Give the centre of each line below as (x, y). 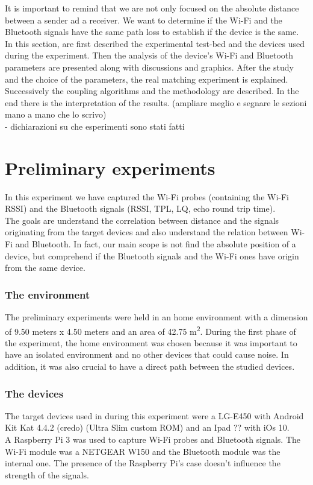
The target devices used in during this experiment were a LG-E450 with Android (154, 415)
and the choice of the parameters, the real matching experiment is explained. (147, 79)
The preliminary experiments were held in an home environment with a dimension (156, 317)
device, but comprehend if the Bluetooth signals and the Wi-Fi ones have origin (152, 255)
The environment (48, 294)
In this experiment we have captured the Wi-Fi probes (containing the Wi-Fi (147, 196)
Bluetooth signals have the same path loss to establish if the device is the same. (152, 32)
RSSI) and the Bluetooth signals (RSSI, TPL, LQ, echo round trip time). (140, 208)
